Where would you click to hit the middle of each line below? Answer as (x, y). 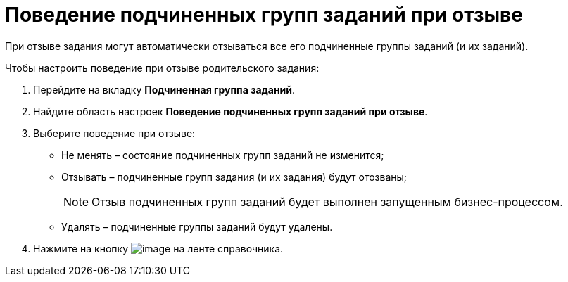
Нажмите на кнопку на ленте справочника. (158, 248)
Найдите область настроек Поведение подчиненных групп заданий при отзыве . (231, 111)
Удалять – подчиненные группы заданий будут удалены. (197, 226)
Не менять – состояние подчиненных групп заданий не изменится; (223, 155)
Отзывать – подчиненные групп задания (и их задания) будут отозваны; (234, 177)
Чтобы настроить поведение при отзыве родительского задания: (162, 68)
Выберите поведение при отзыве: (114, 133)
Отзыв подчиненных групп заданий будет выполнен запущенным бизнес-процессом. (327, 201)
